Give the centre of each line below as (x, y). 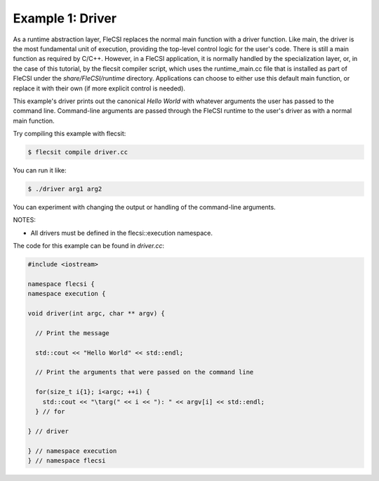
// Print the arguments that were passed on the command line (145, 372)
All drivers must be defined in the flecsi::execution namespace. (122, 233)
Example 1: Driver (65, 18)
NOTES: (25, 220)
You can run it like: (40, 170)
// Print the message (73, 333)
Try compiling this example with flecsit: (69, 134)
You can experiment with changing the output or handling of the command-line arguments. (145, 207)
